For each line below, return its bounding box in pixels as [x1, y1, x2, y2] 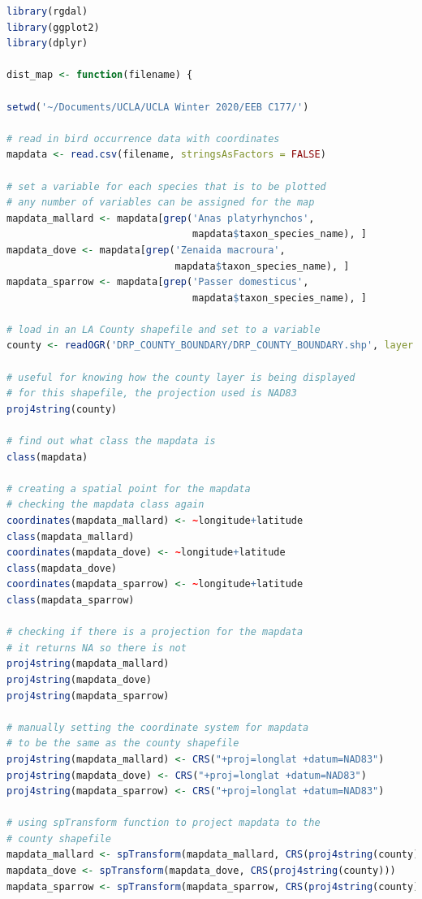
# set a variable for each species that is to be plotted [6, 180, 326, 192]
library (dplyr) [6, 37, 88, 50]
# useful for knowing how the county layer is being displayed [6, 371, 355, 383]
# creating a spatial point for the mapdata [6, 482, 251, 495]
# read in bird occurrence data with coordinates [6, 132, 280, 145]
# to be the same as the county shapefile [6, 737, 239, 750]
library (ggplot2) [6, 21, 100, 33]
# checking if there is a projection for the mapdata [6, 626, 304, 638]
